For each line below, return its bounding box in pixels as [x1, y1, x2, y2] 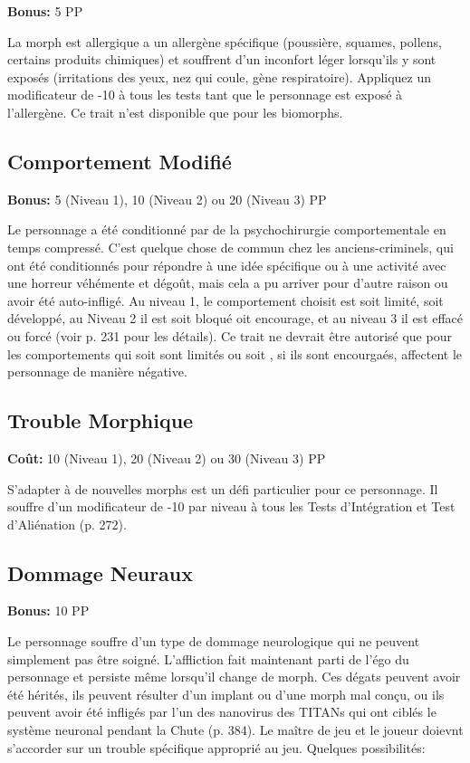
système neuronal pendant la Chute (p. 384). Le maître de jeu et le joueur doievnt [7, 720, 464, 739]
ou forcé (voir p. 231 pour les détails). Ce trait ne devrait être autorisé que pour [7, 326, 452, 345]
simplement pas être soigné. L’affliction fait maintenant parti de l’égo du [7, 649, 409, 668]
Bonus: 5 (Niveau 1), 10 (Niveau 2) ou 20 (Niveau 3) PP [7, 189, 327, 208]
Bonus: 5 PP [7, 2, 83, 20]
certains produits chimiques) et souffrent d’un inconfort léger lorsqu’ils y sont [7, 50, 436, 69]
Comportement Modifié [7, 147, 232, 175]
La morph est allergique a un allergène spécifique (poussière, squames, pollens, [7, 32, 442, 51]
